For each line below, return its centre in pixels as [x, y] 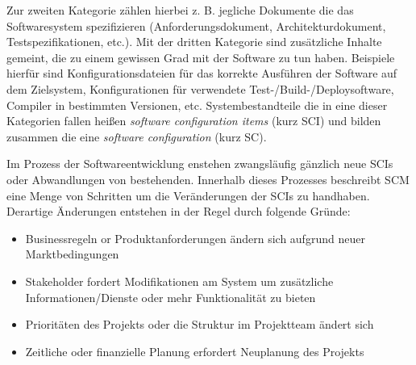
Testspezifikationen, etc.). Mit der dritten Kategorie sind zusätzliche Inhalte [194, 42]
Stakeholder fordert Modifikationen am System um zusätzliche [179, 281]
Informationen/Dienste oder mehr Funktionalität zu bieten [171, 297]
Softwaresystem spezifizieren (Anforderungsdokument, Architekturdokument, [196, 25]
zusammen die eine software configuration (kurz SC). [137, 136]
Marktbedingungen [72, 254]
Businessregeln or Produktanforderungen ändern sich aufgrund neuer [195, 238]
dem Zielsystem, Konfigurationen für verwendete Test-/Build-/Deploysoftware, [200, 88]
